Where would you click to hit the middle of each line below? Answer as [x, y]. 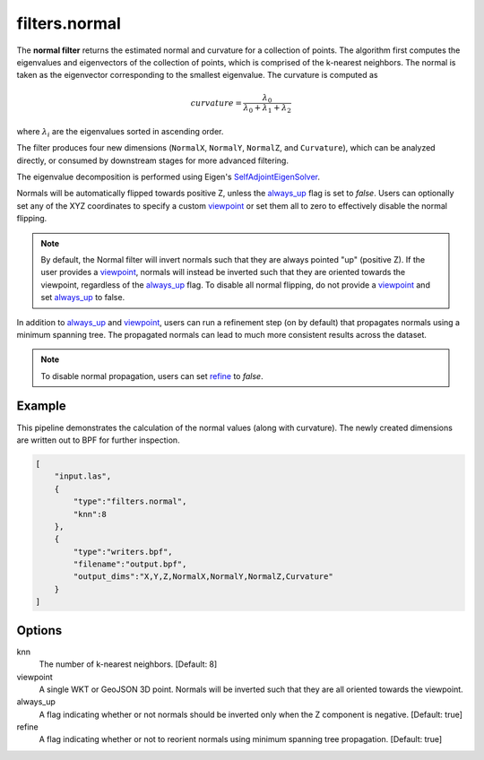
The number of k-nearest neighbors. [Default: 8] [128, 664]
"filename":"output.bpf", [130, 564]
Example [41, 406]
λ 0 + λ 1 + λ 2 [267, 109]
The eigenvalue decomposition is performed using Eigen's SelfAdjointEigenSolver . [169, 177]
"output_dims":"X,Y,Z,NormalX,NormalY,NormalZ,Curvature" [203, 577]
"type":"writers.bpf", [123, 552]
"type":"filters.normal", [130, 501]
